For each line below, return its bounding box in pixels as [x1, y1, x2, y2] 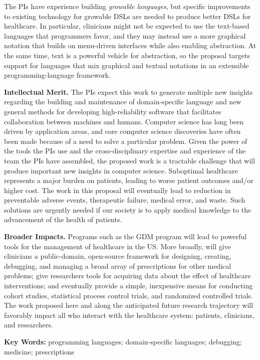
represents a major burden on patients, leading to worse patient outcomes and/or [4, 175, 253, 186]
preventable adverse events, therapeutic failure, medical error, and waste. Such [4, 195, 245, 205]
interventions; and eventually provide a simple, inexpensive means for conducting [4, 280, 253, 291]
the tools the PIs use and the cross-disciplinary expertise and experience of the [4, 145, 246, 156]
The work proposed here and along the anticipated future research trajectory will [4, 300, 253, 310]
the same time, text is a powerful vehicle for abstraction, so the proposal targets [4, 50, 250, 60]
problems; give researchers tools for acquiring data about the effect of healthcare [4, 270, 251, 281]
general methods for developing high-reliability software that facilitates [4, 106, 221, 116]
